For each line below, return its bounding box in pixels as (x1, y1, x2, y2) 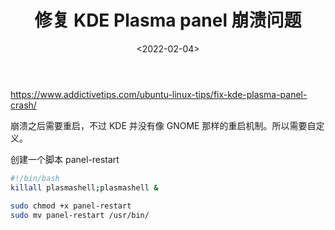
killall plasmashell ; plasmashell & (10, 182, 159, 193)
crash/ (10, 99, 37, 111)
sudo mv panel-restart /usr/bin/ (10, 210, 150, 220)
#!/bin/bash (10, 173, 60, 183)
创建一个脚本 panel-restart (10, 153, 120, 165)
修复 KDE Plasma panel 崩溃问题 (34, 9, 302, 32)
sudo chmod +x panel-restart (10, 201, 132, 211)
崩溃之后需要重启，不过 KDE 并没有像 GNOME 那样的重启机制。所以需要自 (10, 119, 317, 131)
